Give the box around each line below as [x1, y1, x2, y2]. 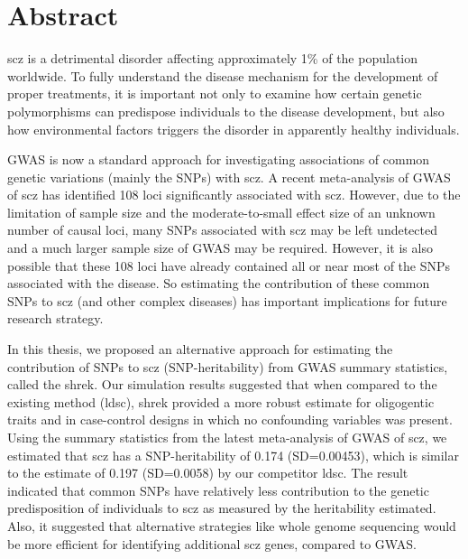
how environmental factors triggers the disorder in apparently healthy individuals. [7, 119, 460, 138]
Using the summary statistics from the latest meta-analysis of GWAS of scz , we [7, 428, 447, 446]
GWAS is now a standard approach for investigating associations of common [7, 150, 430, 169]
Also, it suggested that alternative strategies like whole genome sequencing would [7, 516, 456, 535]
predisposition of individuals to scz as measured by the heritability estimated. [7, 498, 436, 517]
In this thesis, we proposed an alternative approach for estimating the [7, 340, 393, 359]
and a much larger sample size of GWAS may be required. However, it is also [7, 238, 433, 257]
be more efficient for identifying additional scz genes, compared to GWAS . [7, 534, 417, 553]
